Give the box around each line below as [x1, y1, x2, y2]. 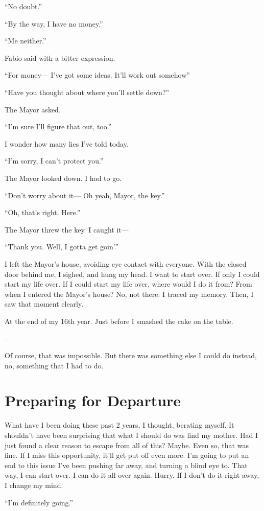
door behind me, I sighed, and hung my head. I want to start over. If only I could [5, 268, 260, 279]
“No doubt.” [5, 1, 42, 11]
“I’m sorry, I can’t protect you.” [5, 155, 104, 166]
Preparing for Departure [5, 390, 181, 411]
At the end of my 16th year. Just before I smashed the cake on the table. [5, 315, 233, 326]
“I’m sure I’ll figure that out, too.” [5, 121, 112, 132]
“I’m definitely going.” [5, 497, 74, 507]
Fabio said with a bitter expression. [5, 52, 115, 63]
